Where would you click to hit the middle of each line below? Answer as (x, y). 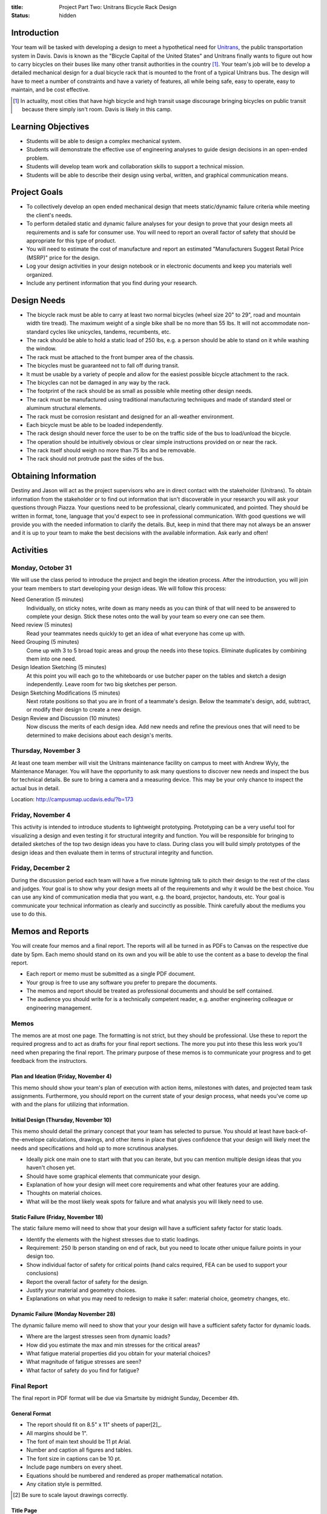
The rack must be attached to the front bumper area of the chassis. (110, 357)
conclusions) (42, 1273)
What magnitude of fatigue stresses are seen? (84, 1362)
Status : (21, 16)
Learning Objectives (50, 126)
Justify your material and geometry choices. (81, 1290)
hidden (68, 16)
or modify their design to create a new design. (84, 710)
